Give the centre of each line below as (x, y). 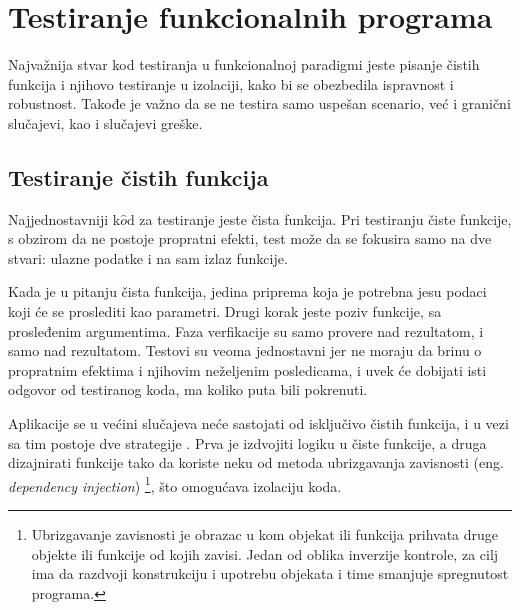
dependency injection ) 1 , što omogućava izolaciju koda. (175, 484)
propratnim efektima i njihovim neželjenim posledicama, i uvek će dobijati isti (247, 369)
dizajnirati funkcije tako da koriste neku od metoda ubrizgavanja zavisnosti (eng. (256, 462)
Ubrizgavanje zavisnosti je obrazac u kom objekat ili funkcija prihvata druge (265, 534)
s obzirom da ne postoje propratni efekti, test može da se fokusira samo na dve (250, 238)
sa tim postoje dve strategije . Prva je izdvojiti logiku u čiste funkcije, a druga (247, 442)
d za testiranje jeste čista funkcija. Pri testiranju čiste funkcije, (319, 218)
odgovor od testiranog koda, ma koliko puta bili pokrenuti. (188, 389)
